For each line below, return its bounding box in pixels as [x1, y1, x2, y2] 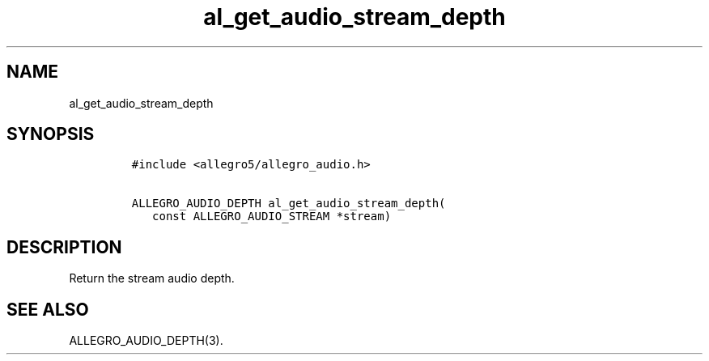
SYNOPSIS [6, 124, 95, 145]
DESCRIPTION [6, 236, 122, 257]
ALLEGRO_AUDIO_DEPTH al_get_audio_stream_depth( [131, 197, 446, 210]
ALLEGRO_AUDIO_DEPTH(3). [69, 333, 223, 348]
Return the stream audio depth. [69, 271, 235, 286]
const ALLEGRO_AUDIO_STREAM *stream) [152, 210, 392, 223]
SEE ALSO [6, 299, 89, 320]
